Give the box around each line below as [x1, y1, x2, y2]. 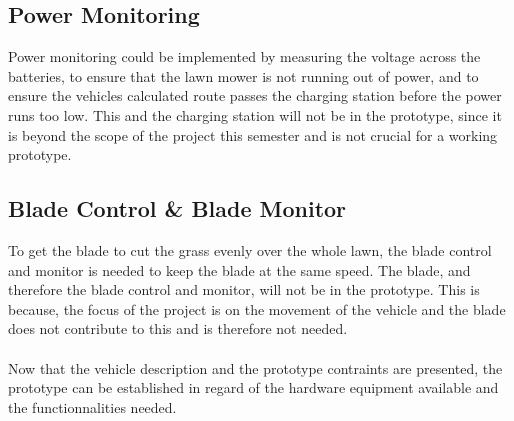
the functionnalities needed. [8, 396, 177, 417]
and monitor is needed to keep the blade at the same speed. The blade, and [8, 259, 471, 280]
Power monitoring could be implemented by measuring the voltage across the [8, 46, 481, 67]
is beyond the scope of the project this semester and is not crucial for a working [8, 124, 498, 145]
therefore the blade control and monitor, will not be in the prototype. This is [8, 279, 480, 300]
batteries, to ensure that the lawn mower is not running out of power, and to [8, 65, 479, 86]
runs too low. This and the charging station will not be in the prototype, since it [8, 104, 502, 125]
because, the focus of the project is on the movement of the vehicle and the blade [8, 298, 506, 319]
